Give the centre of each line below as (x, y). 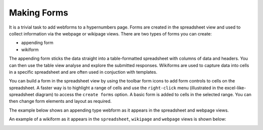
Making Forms (38, 13)
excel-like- (235, 88)
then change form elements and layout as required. (60, 101)
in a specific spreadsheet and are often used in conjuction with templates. (83, 72)
